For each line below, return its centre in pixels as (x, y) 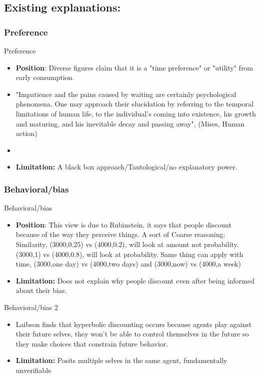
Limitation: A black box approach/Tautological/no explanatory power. (126, 167)
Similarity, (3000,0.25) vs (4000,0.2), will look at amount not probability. (127, 244)
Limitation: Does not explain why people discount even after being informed (135, 280)
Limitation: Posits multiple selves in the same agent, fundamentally (121, 360)
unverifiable (33, 370)
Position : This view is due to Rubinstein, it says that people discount (123, 224)
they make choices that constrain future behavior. (92, 343)
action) (26, 133)
